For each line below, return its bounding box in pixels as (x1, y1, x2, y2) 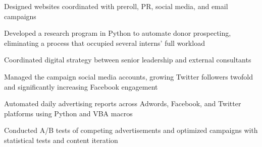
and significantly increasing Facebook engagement (4, 81, 158, 92)
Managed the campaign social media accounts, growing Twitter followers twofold (4, 71, 253, 82)
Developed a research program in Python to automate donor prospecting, (4, 28, 231, 38)
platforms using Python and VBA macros (4, 108, 133, 118)
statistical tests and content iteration (4, 134, 118, 145)
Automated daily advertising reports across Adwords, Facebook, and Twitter (4, 98, 241, 109)
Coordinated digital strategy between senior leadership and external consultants (4, 54, 251, 65)
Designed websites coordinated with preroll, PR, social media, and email (4, 1, 228, 11)
